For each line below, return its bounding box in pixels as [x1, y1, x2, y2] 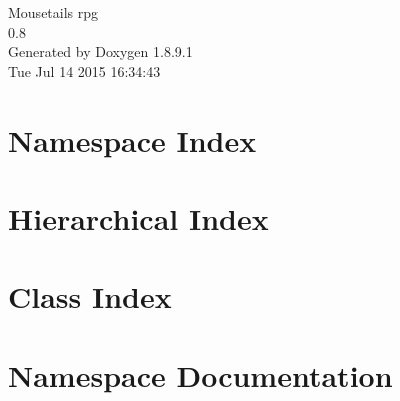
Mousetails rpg [8, 2, 99, 22]
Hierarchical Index [8, 197, 269, 238]
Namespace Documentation [8, 354, 393, 395]
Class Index [8, 276, 172, 317]
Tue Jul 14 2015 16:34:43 [8, 60, 161, 81]
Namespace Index [8, 119, 257, 160]
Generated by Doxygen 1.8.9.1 [8, 41, 193, 62]
